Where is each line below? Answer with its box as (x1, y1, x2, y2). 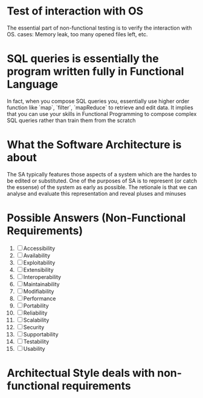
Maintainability (23, 280, 60, 287)
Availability (23, 252, 51, 259)
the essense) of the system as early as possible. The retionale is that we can (7, 183, 198, 191)
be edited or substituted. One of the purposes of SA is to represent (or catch (7, 177, 198, 184)
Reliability (23, 309, 48, 316)
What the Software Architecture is (7, 138, 182, 152)
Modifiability (23, 287, 54, 295)
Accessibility (23, 245, 56, 252)
